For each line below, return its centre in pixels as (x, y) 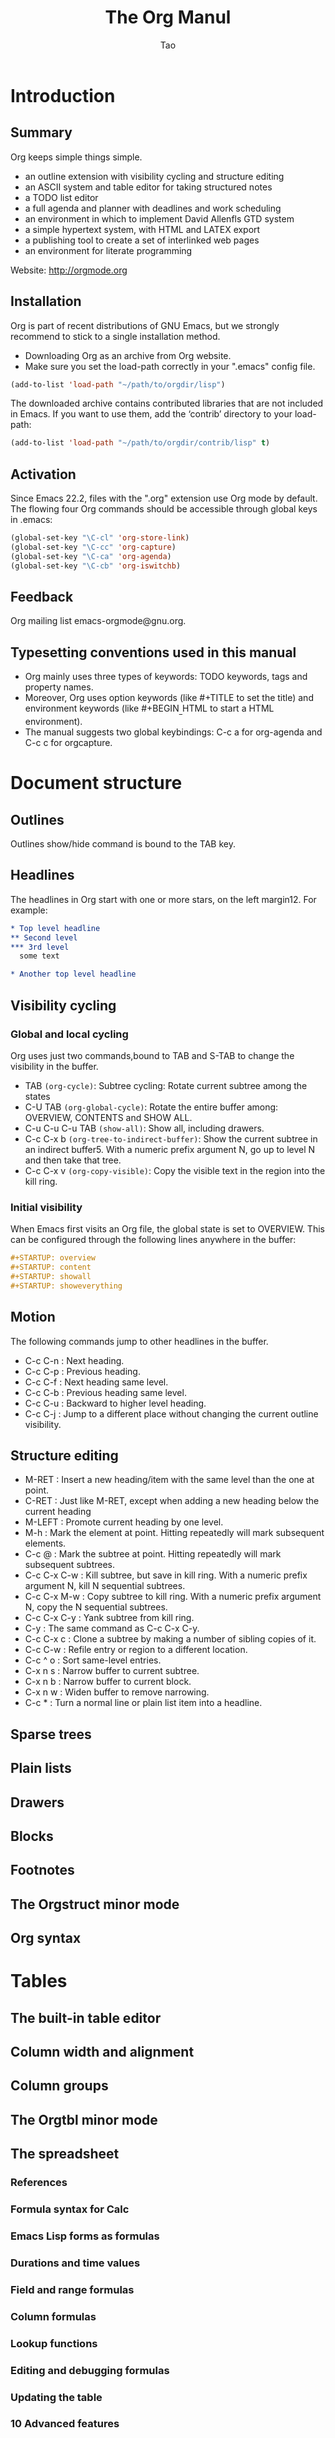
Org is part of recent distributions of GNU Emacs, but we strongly (145, 325)
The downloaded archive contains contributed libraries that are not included (167, 403)
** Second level (44, 937)
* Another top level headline (73, 974)
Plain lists (41, 1768)
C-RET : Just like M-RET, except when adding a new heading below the (172, 1501)
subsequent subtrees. (69, 1565)
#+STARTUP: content (51, 1267)
